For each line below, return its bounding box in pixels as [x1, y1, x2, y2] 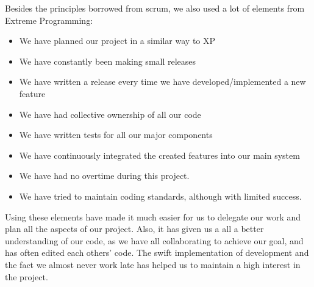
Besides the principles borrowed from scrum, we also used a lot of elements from [5, 2, 305, 14]
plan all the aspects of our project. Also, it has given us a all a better [5, 222, 264, 235]
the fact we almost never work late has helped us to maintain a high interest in [5, 258, 301, 271]
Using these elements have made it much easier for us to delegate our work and [5, 210, 301, 223]
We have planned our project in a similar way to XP [19, 34, 216, 47]
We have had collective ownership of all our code [19, 107, 201, 120]
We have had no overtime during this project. [19, 169, 190, 182]
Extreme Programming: [5, 13, 93, 26]
